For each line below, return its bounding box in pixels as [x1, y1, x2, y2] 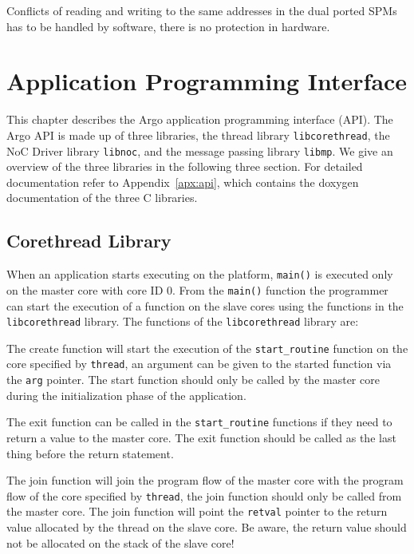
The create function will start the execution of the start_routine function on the [6, 339, 408, 356]
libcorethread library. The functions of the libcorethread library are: [6, 313, 359, 330]
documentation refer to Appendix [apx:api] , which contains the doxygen [6, 173, 359, 190]
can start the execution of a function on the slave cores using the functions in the [6, 297, 404, 314]
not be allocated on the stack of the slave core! [6, 534, 235, 551]
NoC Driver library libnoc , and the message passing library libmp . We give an [6, 142, 393, 159]
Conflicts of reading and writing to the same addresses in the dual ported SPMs [6, 2, 397, 18]
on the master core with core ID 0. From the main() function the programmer [6, 281, 388, 298]
